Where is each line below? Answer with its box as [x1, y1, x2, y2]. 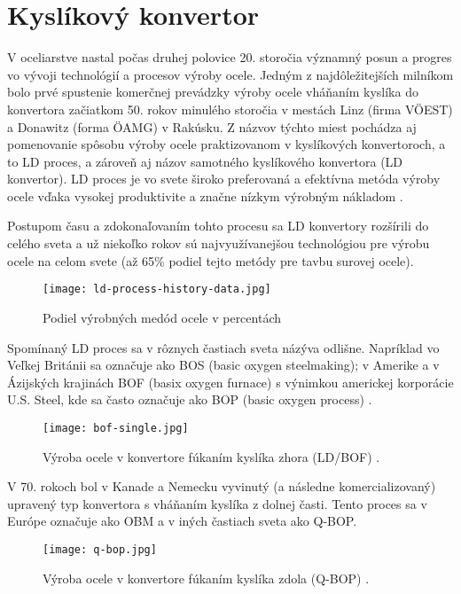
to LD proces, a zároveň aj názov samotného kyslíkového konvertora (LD [7, 152, 403, 170]
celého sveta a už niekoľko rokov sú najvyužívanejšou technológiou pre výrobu [7, 234, 430, 253]
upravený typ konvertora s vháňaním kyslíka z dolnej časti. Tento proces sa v [7, 494, 427, 512]
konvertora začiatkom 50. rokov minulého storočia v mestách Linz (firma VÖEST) [7, 99, 453, 118]
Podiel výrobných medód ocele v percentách [43, 308, 281, 326]
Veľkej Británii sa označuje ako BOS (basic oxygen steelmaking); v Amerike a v [7, 356, 440, 374]
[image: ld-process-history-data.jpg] [43, 283, 271, 296]
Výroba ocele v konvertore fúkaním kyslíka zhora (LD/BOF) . [43, 447, 380, 465]
